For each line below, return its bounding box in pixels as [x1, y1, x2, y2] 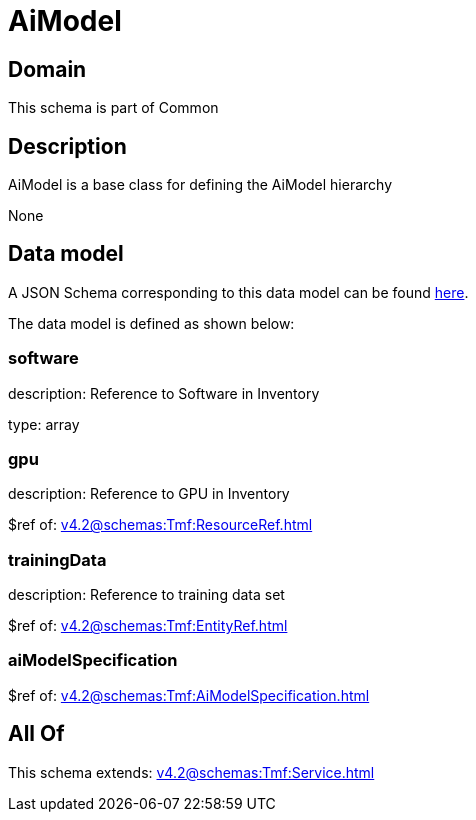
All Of [8, 721, 65, 747]
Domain [8, 56, 87, 82]
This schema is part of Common [8, 99, 219, 117]
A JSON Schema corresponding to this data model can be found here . [8, 283, 469, 301]
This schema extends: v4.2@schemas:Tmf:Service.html [8, 763, 375, 781]
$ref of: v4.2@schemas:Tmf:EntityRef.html [8, 617, 288, 635]
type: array [8, 415, 80, 433]
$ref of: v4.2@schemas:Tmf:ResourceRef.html [8, 516, 313, 534]
